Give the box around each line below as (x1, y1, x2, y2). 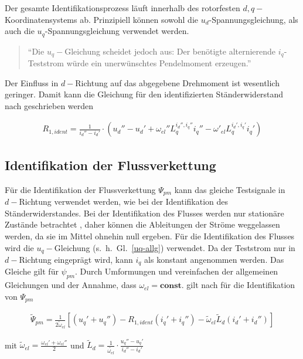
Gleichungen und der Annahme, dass (5, 279, 137, 291)
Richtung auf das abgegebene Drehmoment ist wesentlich (75, 76, 280, 89)
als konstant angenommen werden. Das (144, 253, 284, 265)
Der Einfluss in (5, 76, 59, 89)
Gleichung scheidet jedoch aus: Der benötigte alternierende (64, 45, 276, 57)
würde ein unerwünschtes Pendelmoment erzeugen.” (66, 57, 251, 69)
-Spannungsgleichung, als (209, 13, 298, 25)
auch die (5, 25, 35, 37)
